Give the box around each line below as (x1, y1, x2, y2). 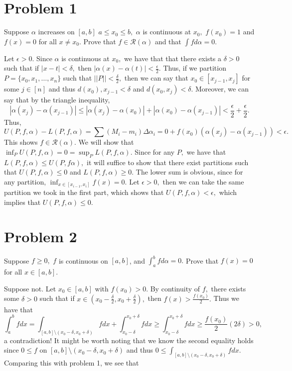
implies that (4, 197, 41, 207)
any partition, (4, 176, 46, 186)
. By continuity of (146, 283, 200, 293)
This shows (4, 137, 38, 147)
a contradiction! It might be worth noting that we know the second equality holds (4, 335, 254, 345)
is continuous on (58, 255, 108, 266)
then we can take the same (162, 176, 244, 186)
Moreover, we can (195, 84, 249, 94)
